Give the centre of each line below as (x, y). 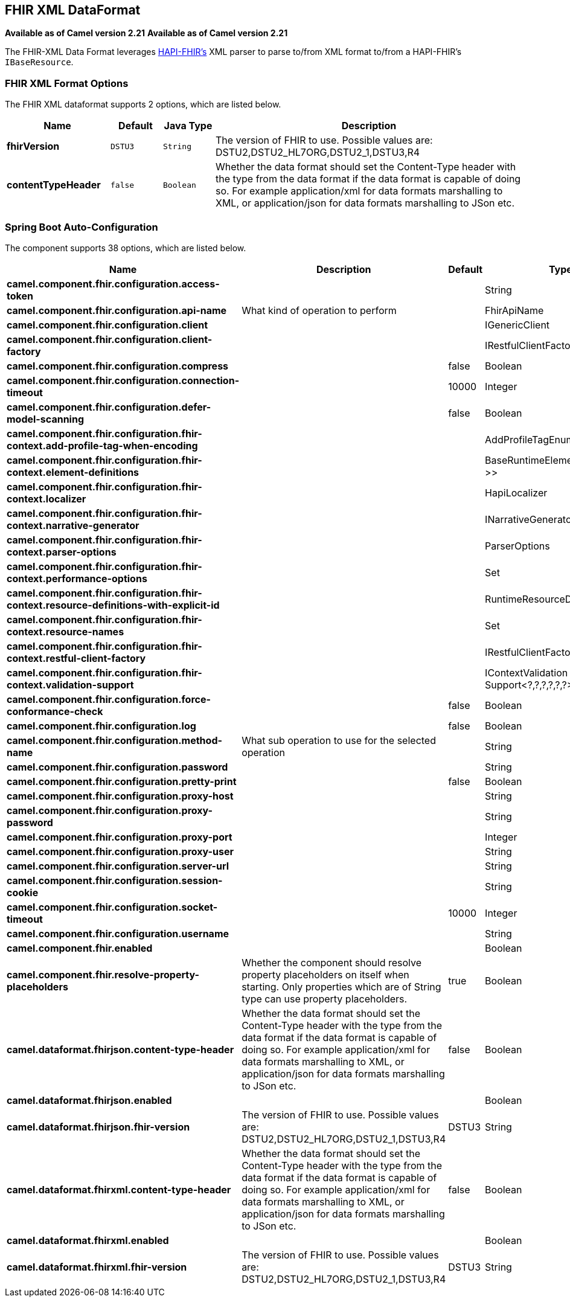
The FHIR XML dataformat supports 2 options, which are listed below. (143, 104)
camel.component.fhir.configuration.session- (115, 880)
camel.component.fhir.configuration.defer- (109, 407)
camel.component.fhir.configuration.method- (114, 740)
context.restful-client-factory (76, 658)
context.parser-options (62, 552)
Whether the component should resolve (332, 962)
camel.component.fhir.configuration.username (118, 933)
